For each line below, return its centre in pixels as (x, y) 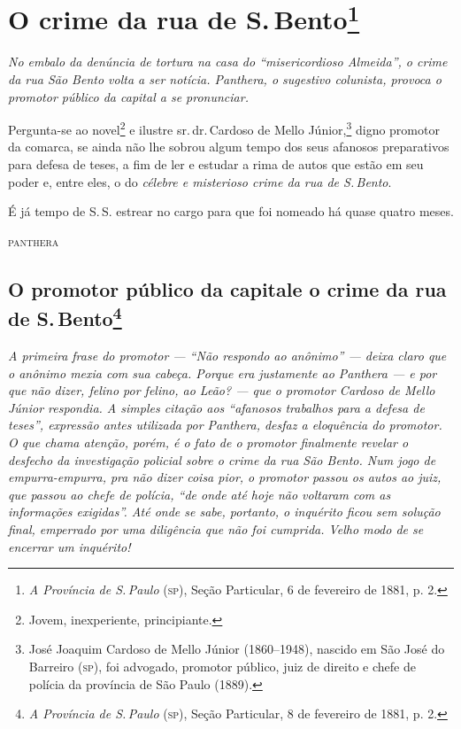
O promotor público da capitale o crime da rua (227, 288)
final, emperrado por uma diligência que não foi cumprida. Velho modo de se (216, 528)
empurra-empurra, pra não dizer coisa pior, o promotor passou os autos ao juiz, (225, 477)
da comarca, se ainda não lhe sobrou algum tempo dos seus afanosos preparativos (229, 147)
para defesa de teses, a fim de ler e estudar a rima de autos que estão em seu (216, 164)
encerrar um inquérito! (69, 546)
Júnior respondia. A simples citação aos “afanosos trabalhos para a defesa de (216, 407)
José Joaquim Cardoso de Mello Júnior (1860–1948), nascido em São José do (237, 649)
